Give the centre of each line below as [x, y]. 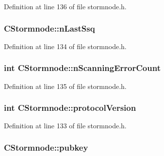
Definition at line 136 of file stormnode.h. [65, 6]
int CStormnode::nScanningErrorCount [82, 68]
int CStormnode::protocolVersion [70, 108]
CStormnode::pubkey [46, 147]
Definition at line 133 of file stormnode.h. [65, 126]
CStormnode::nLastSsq [49, 28]
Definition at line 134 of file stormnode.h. [65, 46]
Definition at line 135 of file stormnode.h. [65, 86]
